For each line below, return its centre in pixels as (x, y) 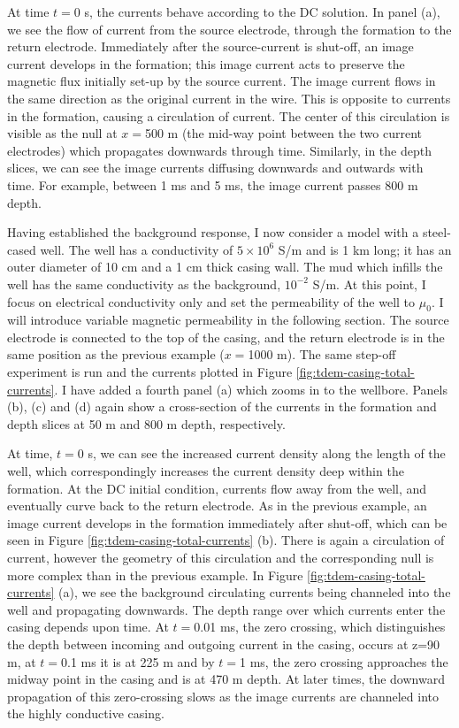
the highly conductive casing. (86, 713)
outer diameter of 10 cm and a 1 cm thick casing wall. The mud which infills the (225, 267)
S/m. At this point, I (369, 284)
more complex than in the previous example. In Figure (155, 575)
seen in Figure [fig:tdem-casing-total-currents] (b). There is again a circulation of (226, 540)
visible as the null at (62, 133)
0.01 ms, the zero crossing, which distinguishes (320, 627)
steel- (436, 232)
